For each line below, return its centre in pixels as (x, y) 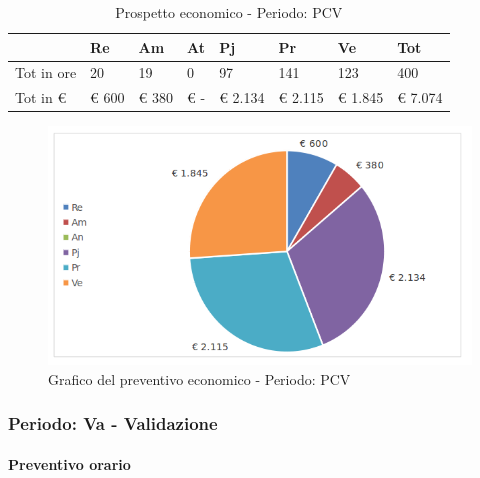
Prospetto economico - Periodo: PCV (229, 12)
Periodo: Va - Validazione (113, 423)
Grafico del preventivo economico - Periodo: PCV (199, 378)
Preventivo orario (69, 463)
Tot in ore (46, 72)
